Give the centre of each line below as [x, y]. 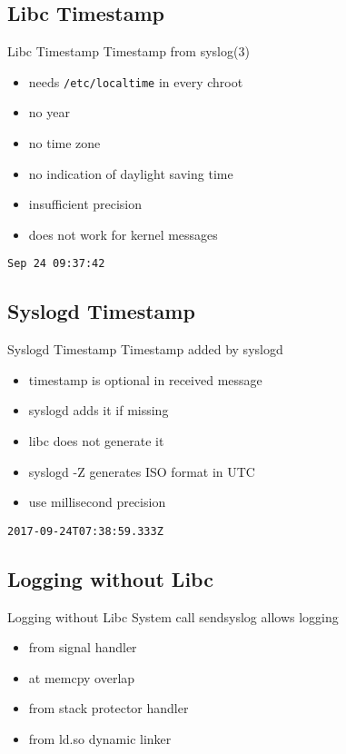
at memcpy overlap [82, 677]
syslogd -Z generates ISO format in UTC [142, 471]
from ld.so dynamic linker [100, 739]
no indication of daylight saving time [131, 173]
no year [49, 112]
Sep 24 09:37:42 [56, 264]
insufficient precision [85, 204]
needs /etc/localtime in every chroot [136, 81]
